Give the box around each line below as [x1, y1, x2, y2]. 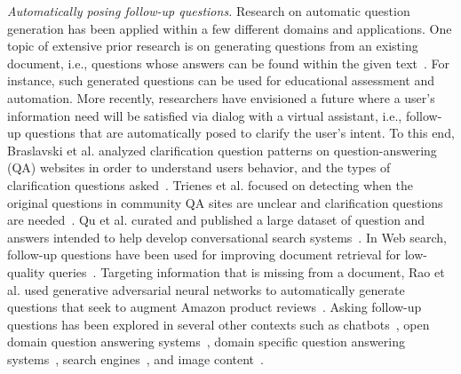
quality [7, 262, 45, 281]
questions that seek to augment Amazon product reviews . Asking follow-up [7, 298, 422, 316]
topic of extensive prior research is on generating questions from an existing [7, 36, 418, 55]
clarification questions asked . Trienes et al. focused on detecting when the [7, 175, 414, 194]
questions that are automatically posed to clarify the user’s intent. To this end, [25, 123, 455, 142]
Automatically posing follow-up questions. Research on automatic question [7, 2, 410, 20]
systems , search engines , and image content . [7, 349, 264, 368]
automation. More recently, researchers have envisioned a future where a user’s [7, 88, 435, 107]
